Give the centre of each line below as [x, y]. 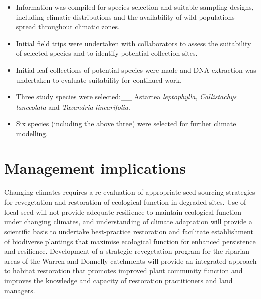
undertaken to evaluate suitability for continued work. [99, 80]
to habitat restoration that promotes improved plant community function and [123, 271]
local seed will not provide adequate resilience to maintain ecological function [123, 211]
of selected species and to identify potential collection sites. [107, 53]
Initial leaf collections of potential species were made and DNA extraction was [136, 70]
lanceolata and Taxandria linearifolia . [73, 106]
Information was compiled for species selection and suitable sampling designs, [135, 7]
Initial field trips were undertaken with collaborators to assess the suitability [134, 43]
